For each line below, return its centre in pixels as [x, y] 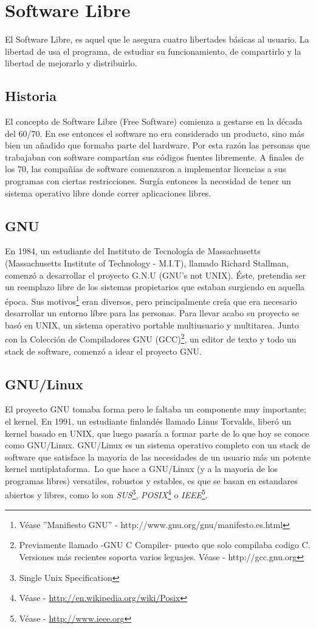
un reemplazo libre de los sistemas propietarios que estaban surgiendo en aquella [155, 287]
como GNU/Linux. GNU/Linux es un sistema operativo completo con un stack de [158, 445]
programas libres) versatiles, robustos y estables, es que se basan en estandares [151, 480]
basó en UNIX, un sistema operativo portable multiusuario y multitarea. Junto [152, 325]
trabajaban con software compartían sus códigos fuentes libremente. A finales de [154, 157]
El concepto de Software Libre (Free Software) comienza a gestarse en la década [154, 121]
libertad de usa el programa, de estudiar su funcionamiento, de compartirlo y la [153, 51]
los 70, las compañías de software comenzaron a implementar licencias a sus [146, 169]
